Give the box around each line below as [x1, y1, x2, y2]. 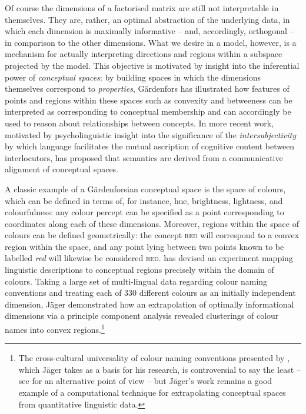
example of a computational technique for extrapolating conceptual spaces [18, 386, 286, 399]
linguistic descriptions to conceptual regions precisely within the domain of [5, 263, 274, 276]
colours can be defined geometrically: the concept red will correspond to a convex [5, 229, 300, 241]
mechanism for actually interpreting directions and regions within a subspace [5, 48, 282, 60]
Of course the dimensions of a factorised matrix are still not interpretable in [5, 2, 279, 14]
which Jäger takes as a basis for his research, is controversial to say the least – [18, 363, 301, 375]
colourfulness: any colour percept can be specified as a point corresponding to [5, 206, 284, 218]
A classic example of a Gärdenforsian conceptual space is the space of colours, [5, 182, 286, 195]
